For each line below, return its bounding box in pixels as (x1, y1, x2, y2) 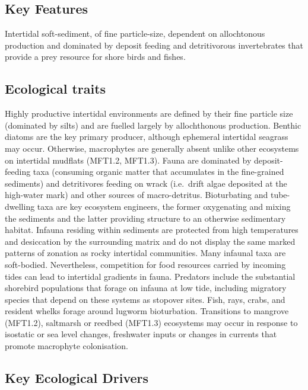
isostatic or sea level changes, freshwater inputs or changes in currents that (5, 328, 277, 340)
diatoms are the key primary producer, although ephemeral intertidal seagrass (5, 130, 288, 143)
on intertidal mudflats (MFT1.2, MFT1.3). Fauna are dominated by (5, 154, 252, 166)
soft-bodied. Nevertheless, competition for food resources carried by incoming (5, 258, 286, 270)
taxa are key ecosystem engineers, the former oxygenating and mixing (37, 200, 291, 212)
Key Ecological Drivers (5, 369, 149, 387)
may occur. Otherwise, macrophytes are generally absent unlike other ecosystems (5, 142, 299, 154)
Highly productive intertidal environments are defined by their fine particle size (5, 107, 293, 120)
